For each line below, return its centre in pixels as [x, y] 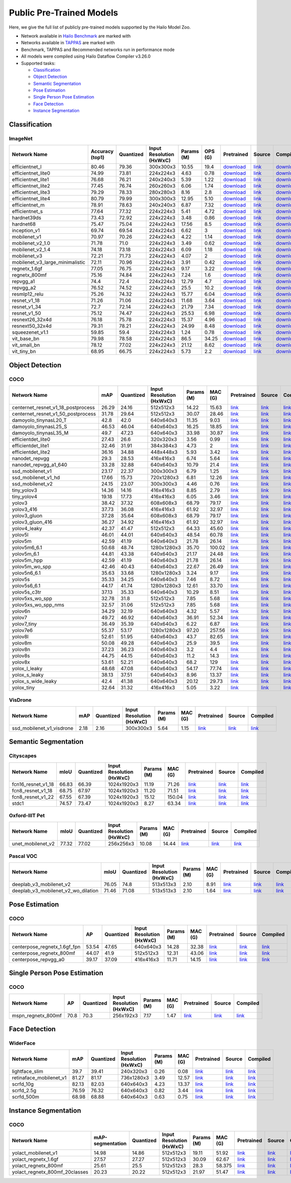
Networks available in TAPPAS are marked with [68, 43]
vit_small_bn [26, 345]
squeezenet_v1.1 [30, 332]
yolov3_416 [24, 509]
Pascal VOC [23, 856]
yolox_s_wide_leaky [34, 681]
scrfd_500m [26, 1097]
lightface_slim [28, 1071]
